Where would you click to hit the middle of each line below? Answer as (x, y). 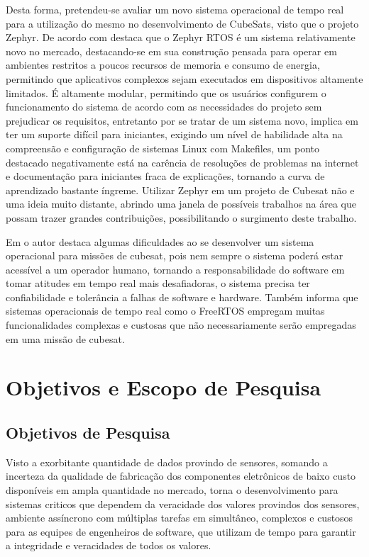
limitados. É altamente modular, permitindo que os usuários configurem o (166, 92)
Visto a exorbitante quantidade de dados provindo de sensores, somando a (167, 462)
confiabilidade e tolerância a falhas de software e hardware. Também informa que (182, 297)
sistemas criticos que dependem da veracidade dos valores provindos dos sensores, (183, 503)
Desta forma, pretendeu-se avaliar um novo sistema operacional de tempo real (175, 9)
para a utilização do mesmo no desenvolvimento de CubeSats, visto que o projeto (182, 23)
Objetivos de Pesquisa (88, 433)
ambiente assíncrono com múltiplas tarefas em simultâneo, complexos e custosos (180, 518)
